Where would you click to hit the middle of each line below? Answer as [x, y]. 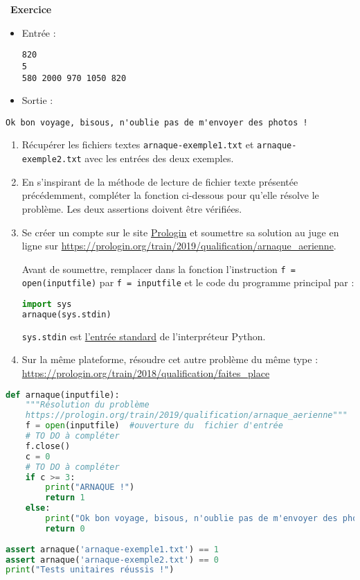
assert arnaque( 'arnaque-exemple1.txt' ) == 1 [112, 549]
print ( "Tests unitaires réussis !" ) [90, 570]
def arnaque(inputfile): [63, 395]
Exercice [31, 9]
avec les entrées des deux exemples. [159, 158]
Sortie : [37, 100]
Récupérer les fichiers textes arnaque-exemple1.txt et [138, 144]
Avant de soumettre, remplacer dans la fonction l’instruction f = [159, 269]
